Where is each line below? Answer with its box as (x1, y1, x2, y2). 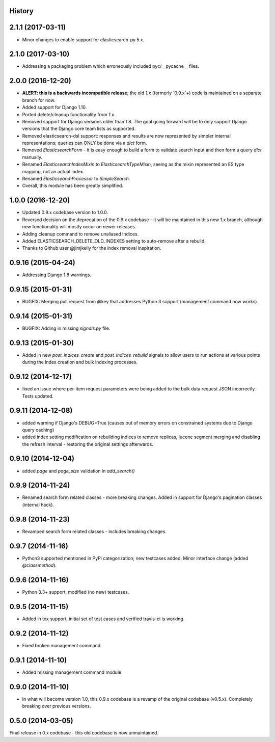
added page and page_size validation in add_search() (22, 468, 135, 474)
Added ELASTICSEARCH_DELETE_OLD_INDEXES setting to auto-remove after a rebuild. (22, 237, 206, 244)
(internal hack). (22, 501, 54, 508)
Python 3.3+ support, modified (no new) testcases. (22, 589, 129, 595)
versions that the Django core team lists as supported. (22, 125, 136, 132)
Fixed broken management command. (22, 642, 102, 648)
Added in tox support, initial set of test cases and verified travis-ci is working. (22, 616, 185, 622)
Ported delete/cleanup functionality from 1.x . (22, 111, 116, 117)
